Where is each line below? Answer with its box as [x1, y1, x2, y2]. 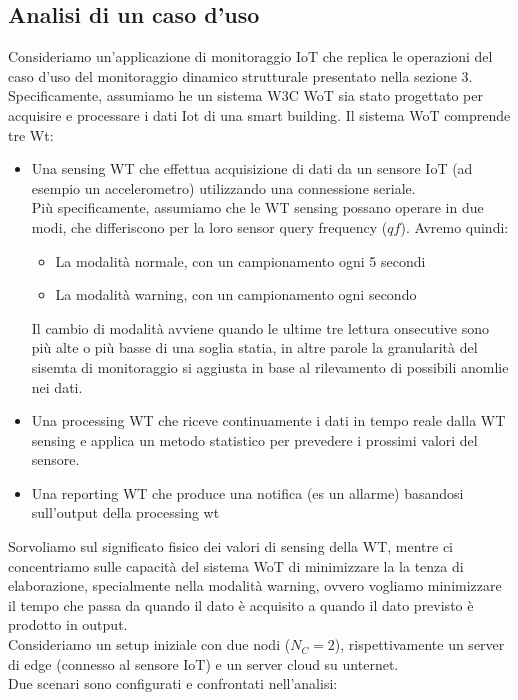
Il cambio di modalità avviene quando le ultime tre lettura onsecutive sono [31, 317, 489, 338]
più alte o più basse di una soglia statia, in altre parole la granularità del [31, 337, 478, 358]
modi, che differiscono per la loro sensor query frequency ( [31, 216, 388, 237]
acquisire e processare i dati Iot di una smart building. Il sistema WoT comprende [8, 104, 511, 125]
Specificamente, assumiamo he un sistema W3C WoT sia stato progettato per [8, 85, 483, 106]
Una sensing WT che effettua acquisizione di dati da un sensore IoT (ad [31, 158, 473, 179]
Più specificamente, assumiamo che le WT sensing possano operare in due [31, 197, 484, 218]
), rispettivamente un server [334, 634, 505, 655]
